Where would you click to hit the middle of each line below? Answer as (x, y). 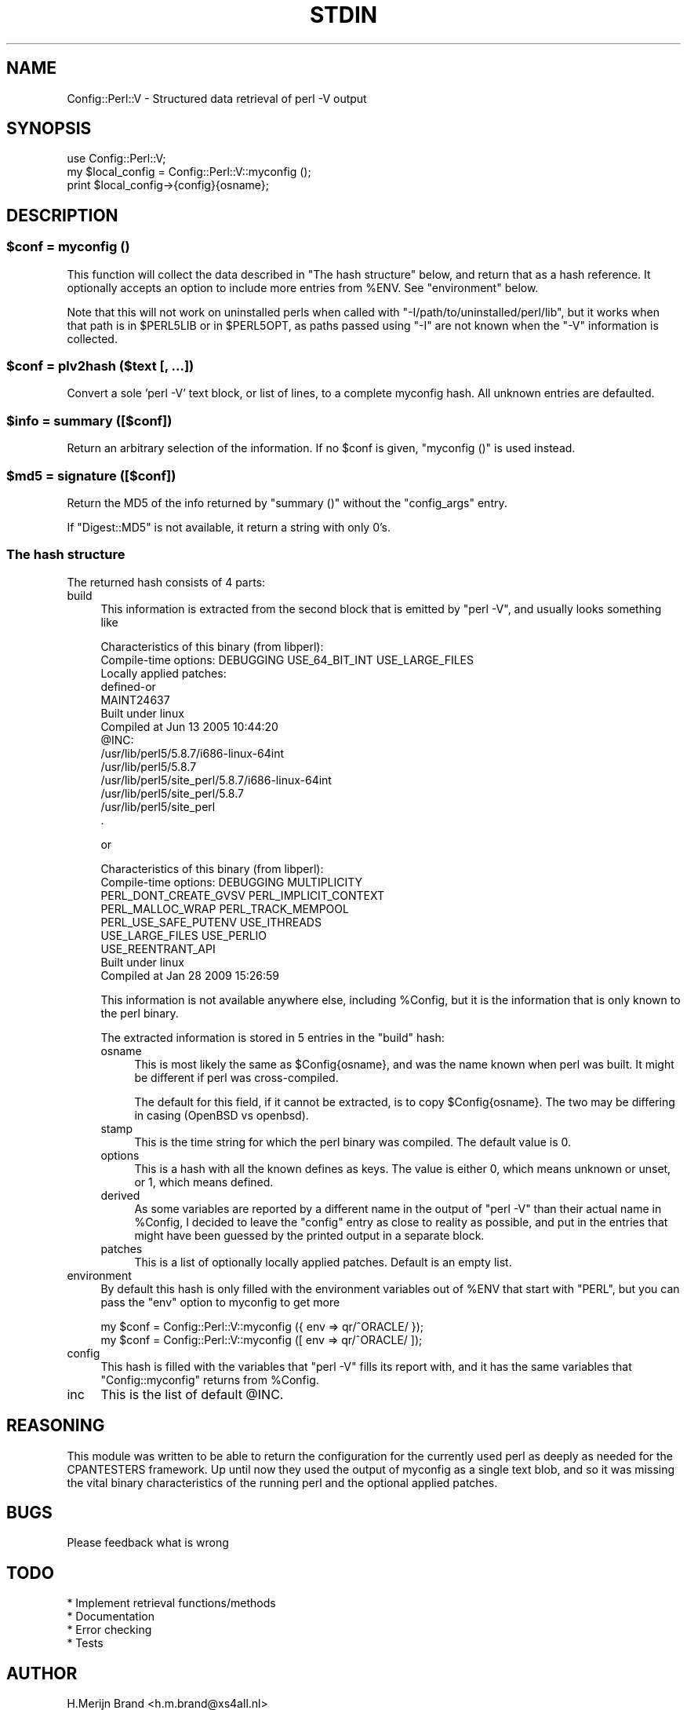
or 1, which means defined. (204, 1182)
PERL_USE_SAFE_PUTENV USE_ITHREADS (211, 922)
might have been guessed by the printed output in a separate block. (309, 1235)
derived (120, 1195)
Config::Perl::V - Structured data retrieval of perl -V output (217, 98)
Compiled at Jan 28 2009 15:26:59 (190, 975)
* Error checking (109, 1630)
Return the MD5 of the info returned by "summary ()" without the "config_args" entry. (287, 502)
